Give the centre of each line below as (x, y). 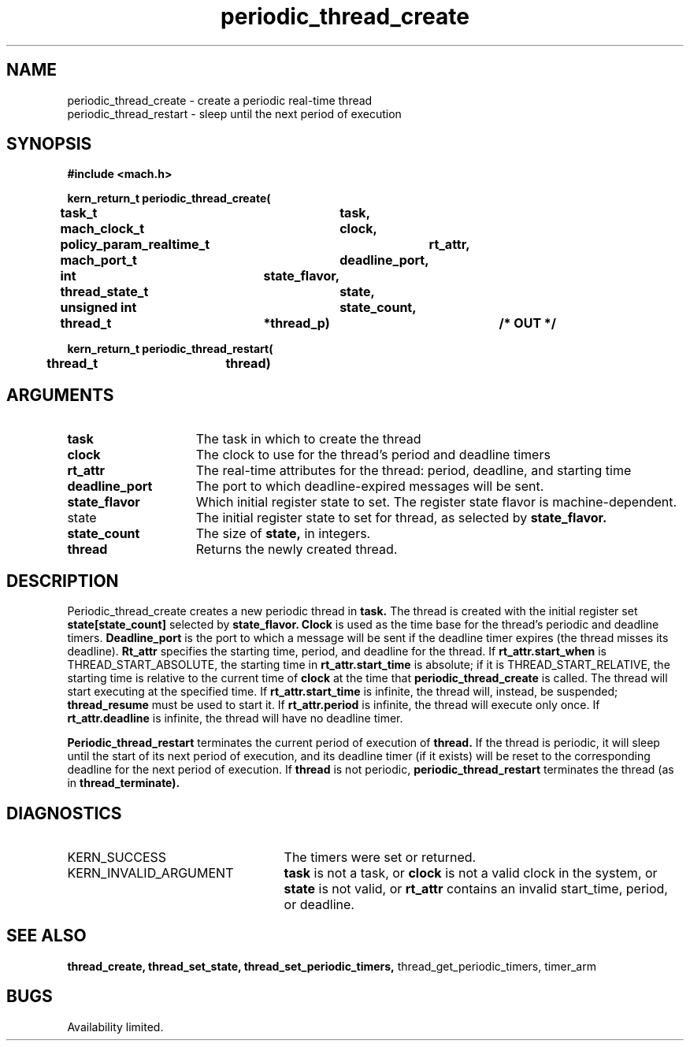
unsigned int (98, 308)
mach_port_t (98, 260)
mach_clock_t (102, 229)
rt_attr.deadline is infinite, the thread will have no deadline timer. (235, 718)
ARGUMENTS (60, 395)
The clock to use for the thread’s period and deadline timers (373, 455)
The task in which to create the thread (308, 439)
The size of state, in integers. (283, 534)
